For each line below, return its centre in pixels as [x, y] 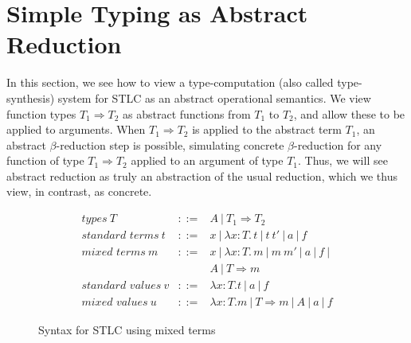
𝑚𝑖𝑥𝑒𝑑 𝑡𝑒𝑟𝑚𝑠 [114, 253]
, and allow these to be [349, 113]
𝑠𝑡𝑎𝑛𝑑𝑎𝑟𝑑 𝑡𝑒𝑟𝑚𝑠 [120, 236]
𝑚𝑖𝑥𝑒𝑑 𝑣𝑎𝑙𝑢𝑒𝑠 [115, 303]
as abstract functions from [187, 113]
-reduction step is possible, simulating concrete [170, 144]
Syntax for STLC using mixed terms [127, 330]
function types [41, 113]
